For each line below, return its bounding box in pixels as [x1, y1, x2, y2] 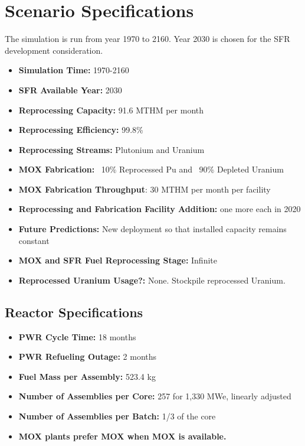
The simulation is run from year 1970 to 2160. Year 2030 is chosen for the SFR [5, 32, 290, 45]
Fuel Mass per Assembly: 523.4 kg [18, 370, 156, 382]
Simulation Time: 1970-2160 [18, 64, 129, 76]
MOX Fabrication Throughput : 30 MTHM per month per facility [18, 183, 271, 195]
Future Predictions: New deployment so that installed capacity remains [18, 223, 287, 235]
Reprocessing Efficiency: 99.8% [18, 123, 143, 136]
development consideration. [5, 44, 103, 56]
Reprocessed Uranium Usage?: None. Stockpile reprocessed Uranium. [18, 274, 286, 286]
